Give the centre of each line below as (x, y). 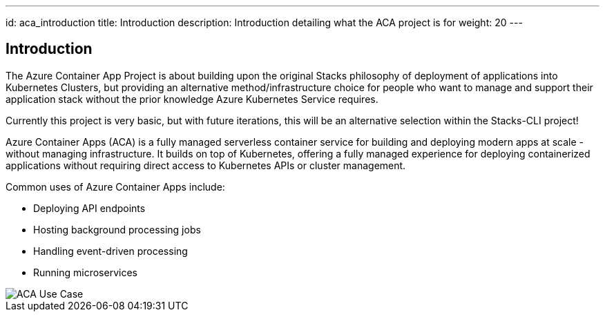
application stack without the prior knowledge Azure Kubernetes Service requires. (192, 99)
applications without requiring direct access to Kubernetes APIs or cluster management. (206, 165)
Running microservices (85, 272)
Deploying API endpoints (89, 208)
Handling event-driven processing (111, 251)
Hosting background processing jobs (117, 229)
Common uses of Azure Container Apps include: (115, 186)
